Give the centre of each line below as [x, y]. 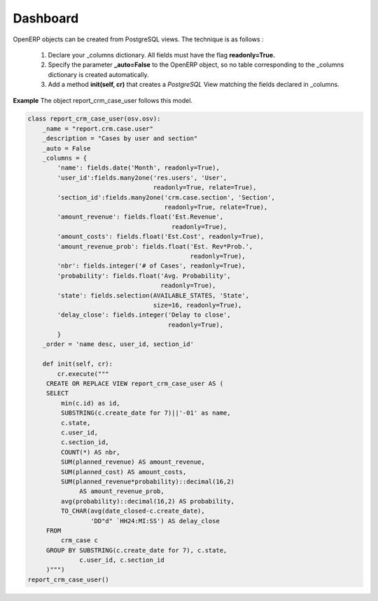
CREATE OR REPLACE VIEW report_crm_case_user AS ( [135, 384]
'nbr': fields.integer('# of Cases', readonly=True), [151, 266]
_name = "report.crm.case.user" [98, 129]
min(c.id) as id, [90, 403]
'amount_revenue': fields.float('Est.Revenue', [140, 217]
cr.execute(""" [83, 374]
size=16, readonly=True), [197, 305]
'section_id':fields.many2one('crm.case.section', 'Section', [166, 197]
